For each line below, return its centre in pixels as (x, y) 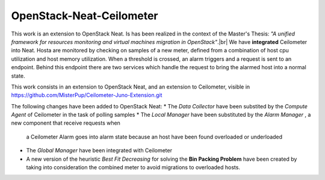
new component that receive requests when (66, 123)
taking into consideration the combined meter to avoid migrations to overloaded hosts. (133, 167)
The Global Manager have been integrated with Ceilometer (99, 151)
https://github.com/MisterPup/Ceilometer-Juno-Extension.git (87, 95)
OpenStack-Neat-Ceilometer (85, 16)
